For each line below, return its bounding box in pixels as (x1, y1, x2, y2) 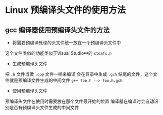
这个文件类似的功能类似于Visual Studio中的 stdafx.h (5, 50, 112, 56)
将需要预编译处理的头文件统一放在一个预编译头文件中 (12, 40, 121, 45)
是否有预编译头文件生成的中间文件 (9, 105, 79, 110)
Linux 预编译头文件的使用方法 (5, 4, 126, 16)
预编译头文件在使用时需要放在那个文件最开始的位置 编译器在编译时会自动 (5, 98, 154, 104)
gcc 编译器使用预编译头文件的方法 (5, 26, 110, 34)
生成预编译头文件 (12, 61, 48, 67)
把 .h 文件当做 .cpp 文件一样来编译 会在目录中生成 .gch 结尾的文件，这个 (5, 71, 154, 77)
